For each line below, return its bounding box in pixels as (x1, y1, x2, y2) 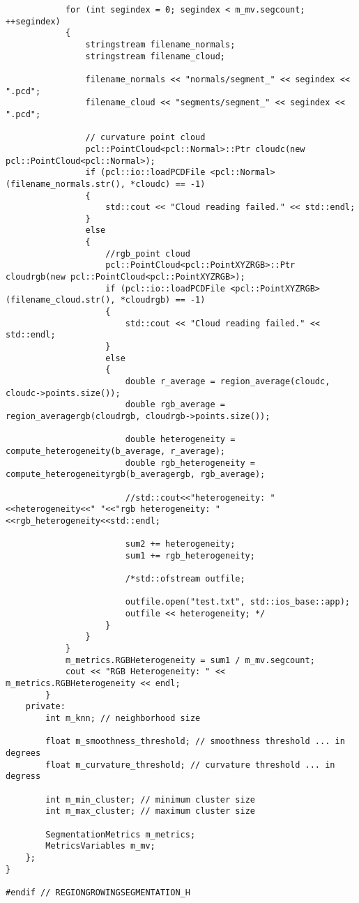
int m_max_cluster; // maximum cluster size (45, 806, 255, 817)
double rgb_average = (125, 400, 225, 410)
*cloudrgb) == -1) (120, 295, 206, 305)
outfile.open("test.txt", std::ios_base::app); (125, 597, 350, 607)
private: (25, 701, 66, 712)
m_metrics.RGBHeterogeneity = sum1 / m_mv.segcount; (65, 655, 315, 665)
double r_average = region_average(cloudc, (125, 377, 330, 386)
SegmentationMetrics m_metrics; (45, 829, 196, 840)
